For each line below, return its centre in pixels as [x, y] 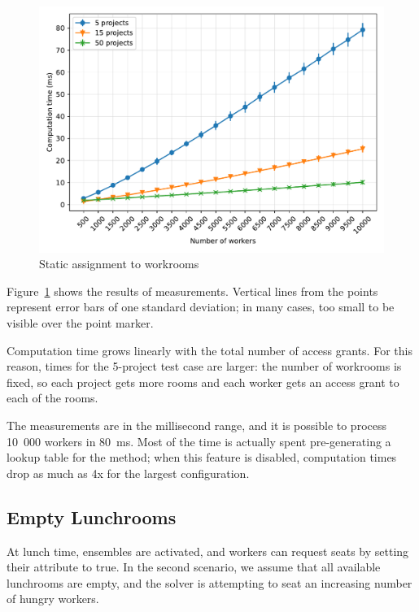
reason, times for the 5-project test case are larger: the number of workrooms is [204, 366]
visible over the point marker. [80, 323]
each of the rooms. [52, 398]
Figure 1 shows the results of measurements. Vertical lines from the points [192, 291]
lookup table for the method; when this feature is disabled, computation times [202, 457]
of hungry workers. [53, 599]
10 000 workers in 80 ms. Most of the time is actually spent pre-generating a [199, 441]
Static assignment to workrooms [119, 264]
